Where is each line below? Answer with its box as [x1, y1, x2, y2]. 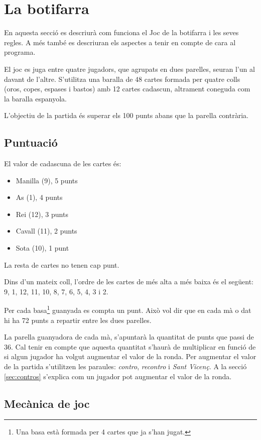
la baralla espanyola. [4, 93, 67, 103]
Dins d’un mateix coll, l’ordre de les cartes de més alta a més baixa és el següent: [4, 276, 253, 287]
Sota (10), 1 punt [16, 243, 69, 253]
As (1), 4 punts [16, 192, 63, 202]
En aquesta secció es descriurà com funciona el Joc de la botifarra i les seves [4, 27, 239, 38]
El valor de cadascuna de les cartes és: [4, 158, 121, 169]
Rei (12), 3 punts [16, 208, 68, 219]
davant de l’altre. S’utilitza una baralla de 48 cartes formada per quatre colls [4, 73, 240, 84]
